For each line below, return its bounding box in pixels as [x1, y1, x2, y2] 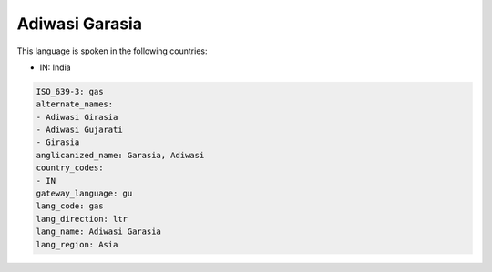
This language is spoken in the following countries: [16, 45, 208, 56]
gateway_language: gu [36, 188, 133, 199]
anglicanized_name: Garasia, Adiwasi [36, 150, 205, 160]
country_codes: [36, 163, 104, 173]
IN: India [39, 62, 72, 73]
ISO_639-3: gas [36, 86, 104, 96]
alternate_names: [36, 99, 114, 109]
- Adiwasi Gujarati [36, 125, 123, 136]
